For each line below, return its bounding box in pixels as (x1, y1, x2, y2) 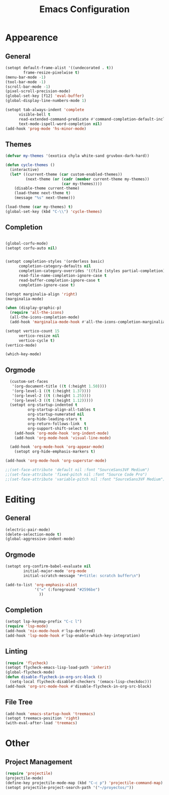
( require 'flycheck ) (5, 660, 49, 665)
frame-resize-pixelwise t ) (23, 70, 80, 75)
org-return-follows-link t (27, 421, 87, 426)
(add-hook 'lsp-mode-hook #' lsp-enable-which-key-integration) (5, 633, 141, 638)
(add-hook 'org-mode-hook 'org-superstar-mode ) (5, 458, 107, 464)
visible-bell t (18, 112, 51, 117)
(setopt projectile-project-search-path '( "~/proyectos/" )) (5, 785, 134, 790)
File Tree (5, 698, 33, 707)
